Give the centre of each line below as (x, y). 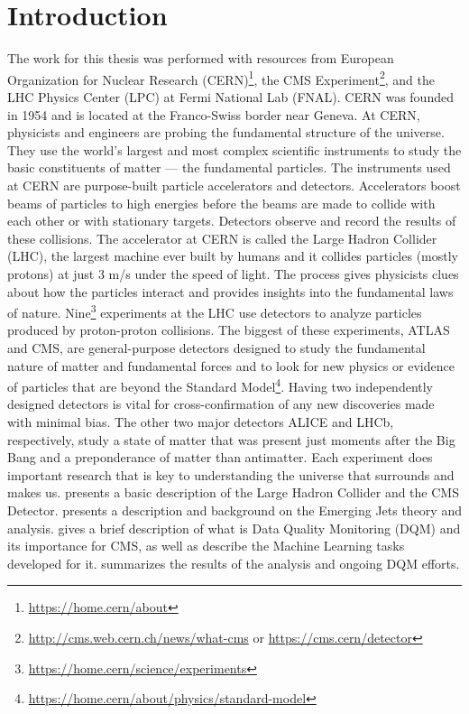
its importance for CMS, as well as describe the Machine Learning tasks (206, 546)
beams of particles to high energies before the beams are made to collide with (221, 203)
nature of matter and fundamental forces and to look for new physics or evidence (231, 365)
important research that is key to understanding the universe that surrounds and (231, 474)
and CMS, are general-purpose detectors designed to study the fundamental (216, 347)
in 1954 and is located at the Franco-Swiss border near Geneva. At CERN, (214, 114)
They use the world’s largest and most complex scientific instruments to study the (234, 149)
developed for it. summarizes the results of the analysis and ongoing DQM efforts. (234, 563)
